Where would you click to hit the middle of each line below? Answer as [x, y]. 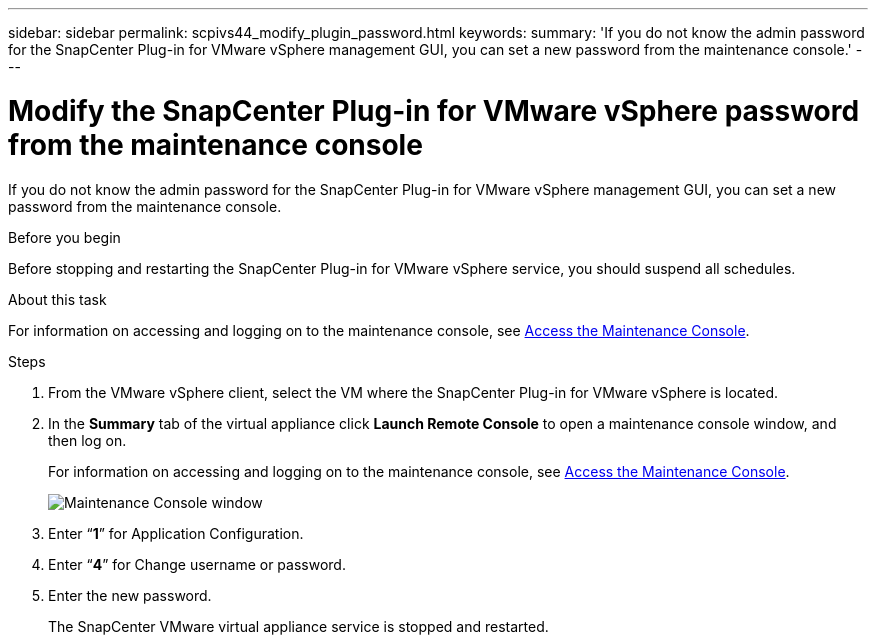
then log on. [87, 440]
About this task [57, 299]
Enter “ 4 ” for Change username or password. [197, 564]
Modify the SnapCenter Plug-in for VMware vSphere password [434, 110]
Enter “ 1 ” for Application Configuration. [176, 533]
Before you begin [64, 237]
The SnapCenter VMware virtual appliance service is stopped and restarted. [298, 626]
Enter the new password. [130, 595]
